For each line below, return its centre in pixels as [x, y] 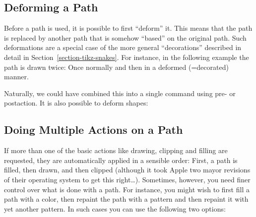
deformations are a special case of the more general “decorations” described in [123, 47]
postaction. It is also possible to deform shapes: [76, 103]
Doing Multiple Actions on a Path [94, 130]
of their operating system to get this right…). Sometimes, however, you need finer [127, 179]
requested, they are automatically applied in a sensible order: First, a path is [121, 160]
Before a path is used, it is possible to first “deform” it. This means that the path [128, 28]
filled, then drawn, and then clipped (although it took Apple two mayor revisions [127, 170]
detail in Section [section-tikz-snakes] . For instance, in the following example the [127, 57]
